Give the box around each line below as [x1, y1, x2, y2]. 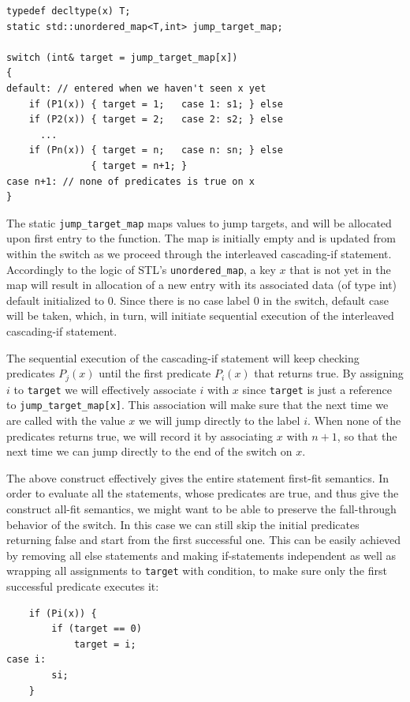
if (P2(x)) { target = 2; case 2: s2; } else [28, 114, 283, 126]
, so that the [337, 427, 397, 444]
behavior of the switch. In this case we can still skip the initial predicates [6, 516, 360, 532]
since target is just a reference [242, 381, 392, 397]
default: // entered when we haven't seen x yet [6, 82, 266, 94]
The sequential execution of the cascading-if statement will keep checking [6, 349, 360, 366]
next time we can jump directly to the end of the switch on [6, 443, 293, 460]
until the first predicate [99, 365, 211, 381]
